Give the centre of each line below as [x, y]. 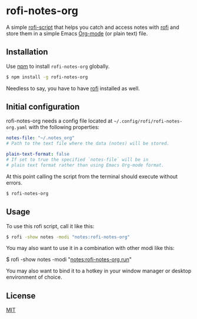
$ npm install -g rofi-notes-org [47, 77]
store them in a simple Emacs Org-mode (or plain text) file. [77, 33]
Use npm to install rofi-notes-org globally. [58, 66]
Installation [27, 52]
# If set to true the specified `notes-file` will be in [77, 160]
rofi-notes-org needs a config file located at [59, 121]
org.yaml [17, 128]
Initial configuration [43, 107]
